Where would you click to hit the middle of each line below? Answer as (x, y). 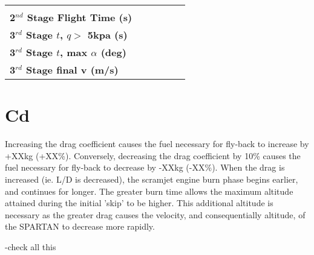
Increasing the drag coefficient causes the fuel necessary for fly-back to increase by (157, 144)
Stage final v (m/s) (72, 70)
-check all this (31, 246)
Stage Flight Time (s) (80, 17)
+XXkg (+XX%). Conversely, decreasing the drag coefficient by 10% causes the (153, 155)
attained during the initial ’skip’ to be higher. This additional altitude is (139, 203)
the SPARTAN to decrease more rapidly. (80, 226)
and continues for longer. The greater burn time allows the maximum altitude (149, 191)
